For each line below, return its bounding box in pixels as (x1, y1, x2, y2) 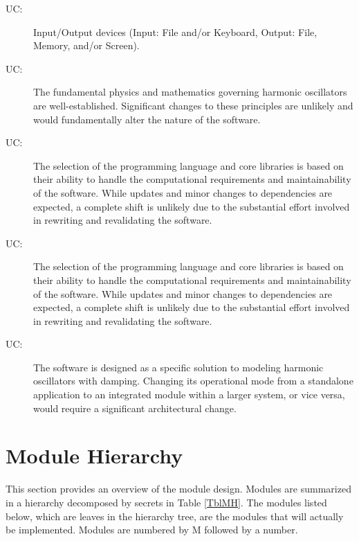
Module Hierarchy (6, 441, 183, 470)
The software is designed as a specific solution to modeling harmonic (33, 360, 324, 374)
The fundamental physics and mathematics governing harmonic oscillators (33, 85, 347, 99)
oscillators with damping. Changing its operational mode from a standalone (33, 373, 353, 388)
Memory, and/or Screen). (33, 38, 140, 53)
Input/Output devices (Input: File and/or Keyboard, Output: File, (33, 24, 317, 39)
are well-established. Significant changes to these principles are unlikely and (33, 98, 353, 112)
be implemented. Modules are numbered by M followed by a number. (6, 522, 298, 537)
